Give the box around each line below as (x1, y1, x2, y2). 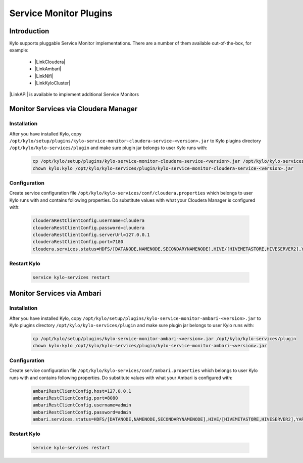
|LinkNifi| (34, 73, 54, 79)
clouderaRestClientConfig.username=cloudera (32, 218, 145, 223)
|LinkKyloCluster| (34, 80, 71, 86)
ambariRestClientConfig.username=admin (32, 402, 131, 408)
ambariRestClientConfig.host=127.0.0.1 (32, 388, 131, 394)
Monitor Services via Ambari (9, 289, 102, 298)
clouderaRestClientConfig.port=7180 (32, 239, 124, 245)
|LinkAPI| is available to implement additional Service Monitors (9, 91, 139, 98)
